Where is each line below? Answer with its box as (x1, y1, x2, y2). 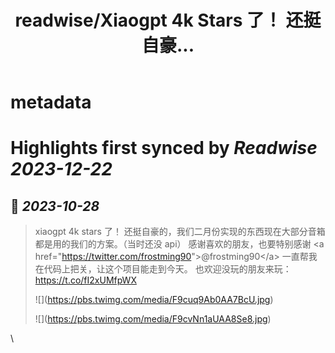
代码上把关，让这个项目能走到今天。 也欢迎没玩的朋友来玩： (43, 263, 292, 275)
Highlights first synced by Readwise (10, 137, 318, 160)
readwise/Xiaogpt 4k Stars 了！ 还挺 (14, 9, 322, 32)
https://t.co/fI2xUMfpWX (34, 274, 137, 286)
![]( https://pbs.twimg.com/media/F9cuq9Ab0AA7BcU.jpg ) (34, 294, 274, 306)
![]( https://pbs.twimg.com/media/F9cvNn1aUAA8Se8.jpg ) (34, 313, 272, 325)
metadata (10, 91, 92, 114)
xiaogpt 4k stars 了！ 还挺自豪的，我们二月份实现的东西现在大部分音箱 (34, 226, 326, 238)
